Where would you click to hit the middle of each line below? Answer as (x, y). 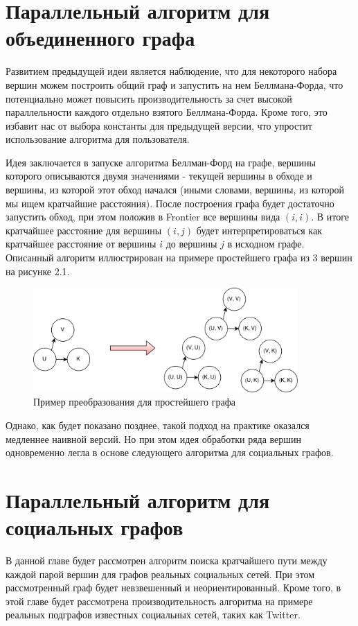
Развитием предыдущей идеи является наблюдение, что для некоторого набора (171, 71)
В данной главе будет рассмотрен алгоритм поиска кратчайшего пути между (167, 560)
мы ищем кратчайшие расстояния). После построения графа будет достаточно (170, 203)
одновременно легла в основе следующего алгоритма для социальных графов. (170, 452)
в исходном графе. (266, 244)
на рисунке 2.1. (38, 271)
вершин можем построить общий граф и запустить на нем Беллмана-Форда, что (174, 84)
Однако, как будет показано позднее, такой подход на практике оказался (158, 425)
